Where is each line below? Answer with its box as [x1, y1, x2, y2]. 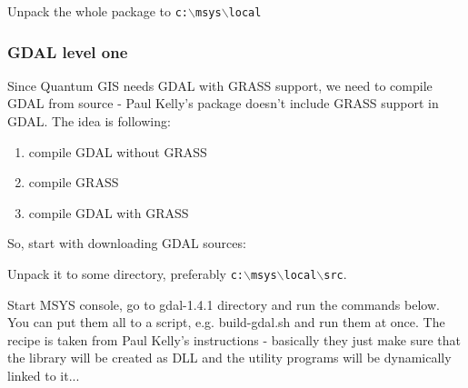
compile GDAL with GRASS [28, 203, 189, 222]
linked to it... [7, 366, 80, 385]
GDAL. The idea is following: [7, 112, 171, 131]
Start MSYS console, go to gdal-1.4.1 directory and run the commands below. [7, 294, 440, 313]
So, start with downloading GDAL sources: [7, 234, 246, 253]
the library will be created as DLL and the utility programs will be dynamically [7, 348, 452, 367]
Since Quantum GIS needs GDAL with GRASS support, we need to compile [7, 75, 433, 95]
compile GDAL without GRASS [28, 142, 207, 161]
